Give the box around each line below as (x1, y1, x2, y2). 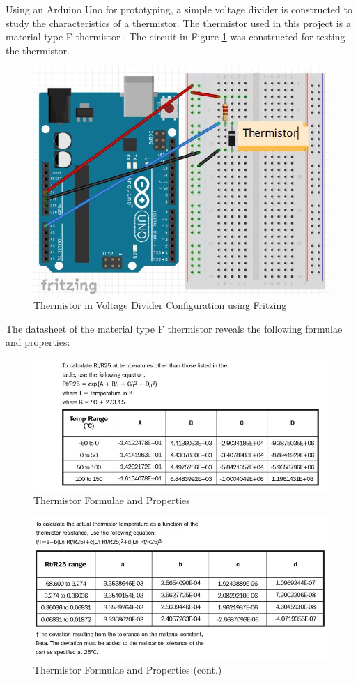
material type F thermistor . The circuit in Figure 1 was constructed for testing (6, 29, 345, 44)
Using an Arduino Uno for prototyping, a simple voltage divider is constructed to (6, 2, 352, 16)
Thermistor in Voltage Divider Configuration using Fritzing (33, 298, 287, 312)
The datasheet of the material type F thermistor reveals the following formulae (6, 321, 343, 335)
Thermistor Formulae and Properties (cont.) (33, 662, 222, 676)
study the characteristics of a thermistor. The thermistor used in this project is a (6, 15, 351, 30)
